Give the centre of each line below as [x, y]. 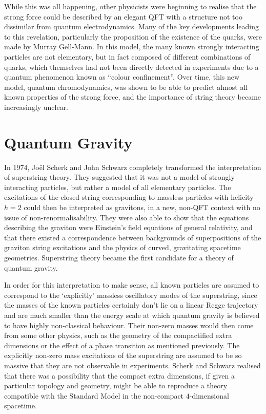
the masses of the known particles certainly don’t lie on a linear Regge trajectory [131, 305]
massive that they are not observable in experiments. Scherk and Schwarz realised [132, 365]
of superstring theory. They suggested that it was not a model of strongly [119, 177]
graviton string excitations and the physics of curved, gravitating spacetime [122, 247]
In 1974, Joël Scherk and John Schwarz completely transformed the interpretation [133, 167]
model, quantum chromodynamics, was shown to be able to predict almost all [126, 87]
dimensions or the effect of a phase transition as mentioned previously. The [122, 345]
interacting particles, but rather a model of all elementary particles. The [118, 187]
